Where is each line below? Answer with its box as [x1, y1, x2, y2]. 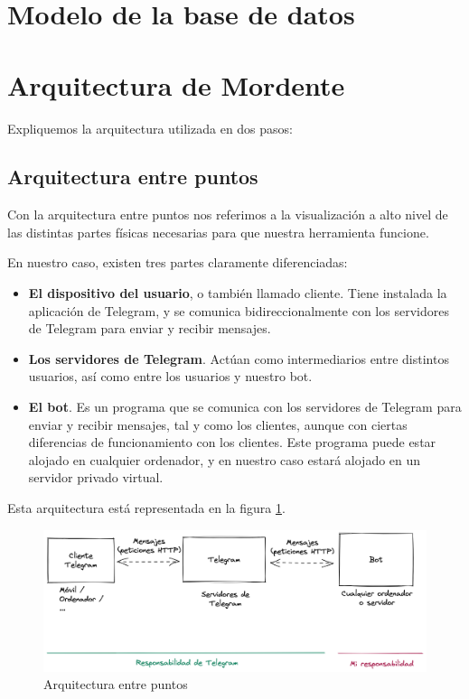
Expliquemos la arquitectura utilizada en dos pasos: [7, 118, 293, 137]
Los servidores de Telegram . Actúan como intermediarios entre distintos [28, 349, 449, 368]
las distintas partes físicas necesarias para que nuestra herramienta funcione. [7, 222, 429, 241]
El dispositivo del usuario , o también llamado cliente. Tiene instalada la [28, 284, 447, 303]
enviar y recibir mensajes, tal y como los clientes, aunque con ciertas [28, 415, 408, 433]
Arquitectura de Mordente [7, 66, 345, 103]
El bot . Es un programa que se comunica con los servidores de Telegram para [28, 397, 462, 416]
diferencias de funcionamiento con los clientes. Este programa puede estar [28, 433, 436, 452]
